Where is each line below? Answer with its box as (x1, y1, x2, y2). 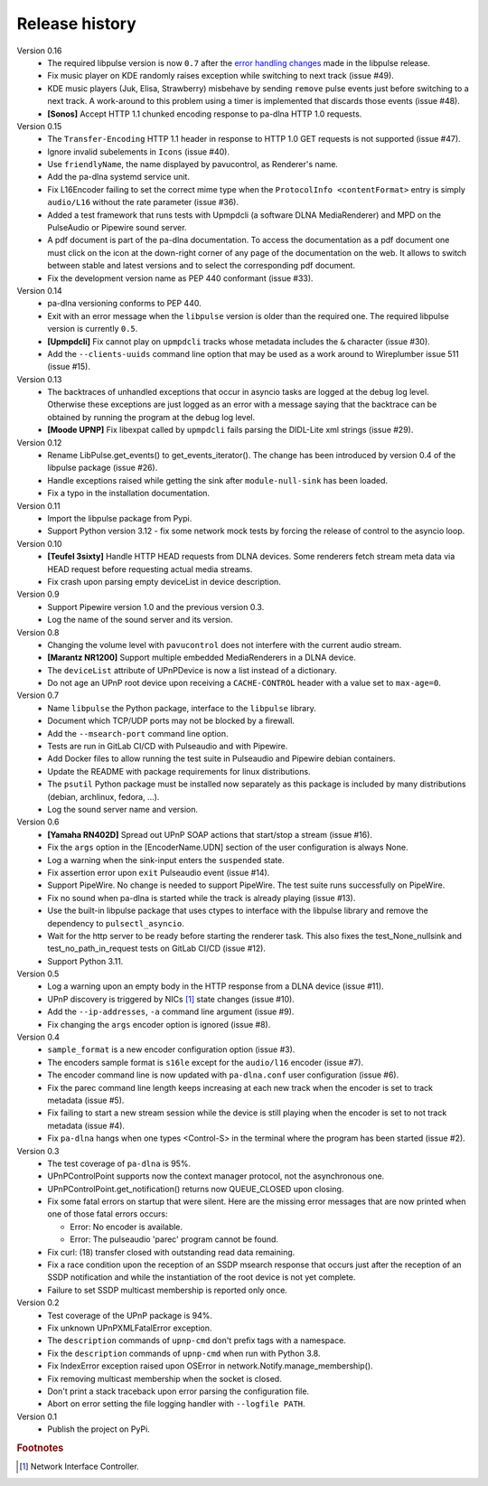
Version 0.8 (16, 626, 60, 637)
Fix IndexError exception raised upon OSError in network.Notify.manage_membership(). (47, 1360, 374, 1371)
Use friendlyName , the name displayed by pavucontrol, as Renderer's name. (47, 159, 339, 170)
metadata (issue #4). (47, 1120, 126, 1131)
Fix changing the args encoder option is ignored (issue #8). (47, 1019, 271, 1030)
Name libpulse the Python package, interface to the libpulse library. (47, 702, 316, 713)
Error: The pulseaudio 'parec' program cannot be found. (70, 1234, 279, 1245)
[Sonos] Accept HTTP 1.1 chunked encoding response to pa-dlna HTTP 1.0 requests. (47, 108, 362, 119)
